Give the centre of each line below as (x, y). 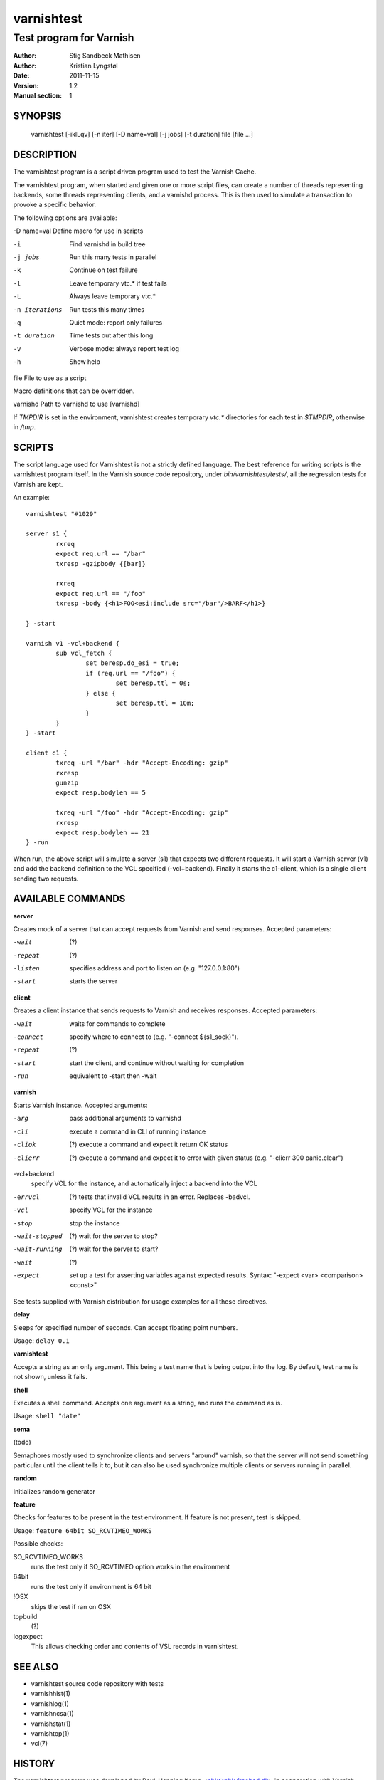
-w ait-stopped (38, 1236)
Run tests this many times (107, 309)
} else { (101, 693)
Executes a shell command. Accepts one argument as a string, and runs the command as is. (148, 1403)
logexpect (28, 1636)
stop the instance (95, 1223)
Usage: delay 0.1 (42, 1341)
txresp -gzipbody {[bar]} (101, 564)
